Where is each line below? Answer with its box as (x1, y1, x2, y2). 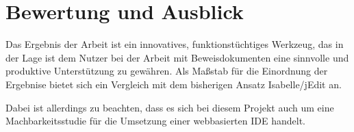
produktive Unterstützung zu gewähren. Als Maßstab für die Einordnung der (5, 64, 328, 78)
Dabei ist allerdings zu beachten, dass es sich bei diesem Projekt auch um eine (5, 100, 334, 114)
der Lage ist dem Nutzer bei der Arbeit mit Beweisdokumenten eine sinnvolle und (5, 50, 349, 64)
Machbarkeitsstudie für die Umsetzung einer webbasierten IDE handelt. (5, 114, 305, 128)
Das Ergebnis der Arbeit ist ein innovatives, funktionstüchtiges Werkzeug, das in (5, 37, 344, 51)
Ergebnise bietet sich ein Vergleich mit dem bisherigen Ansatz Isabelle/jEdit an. (5, 77, 342, 91)
